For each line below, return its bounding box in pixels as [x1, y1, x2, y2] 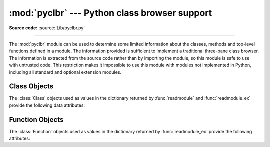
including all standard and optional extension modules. [9, 69, 122, 75]
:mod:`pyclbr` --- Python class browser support [9, 7, 212, 18]
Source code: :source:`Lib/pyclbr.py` [9, 25, 85, 31]
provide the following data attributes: [9, 102, 85, 108]
